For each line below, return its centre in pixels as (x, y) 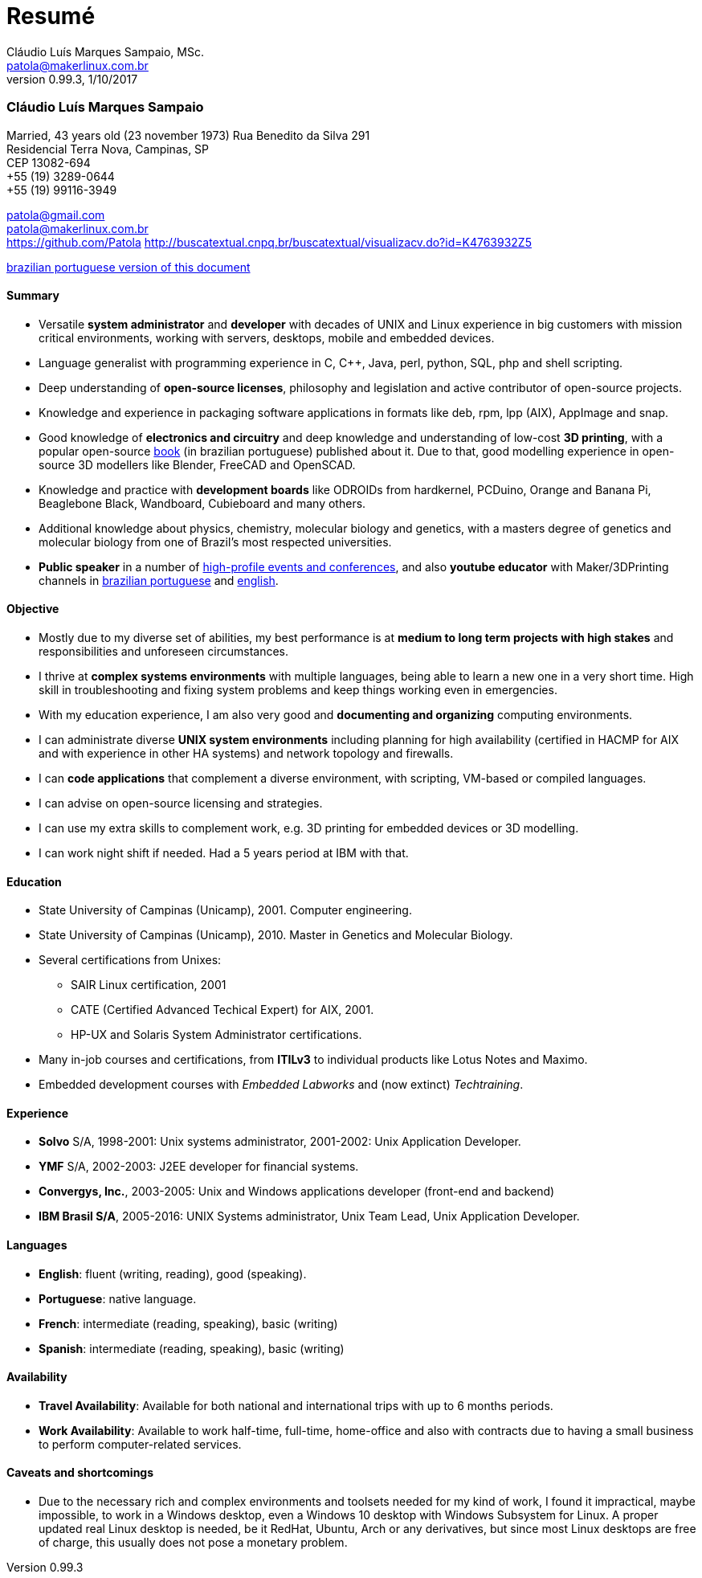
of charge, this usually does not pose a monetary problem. (193, 1543)
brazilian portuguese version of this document (129, 267)
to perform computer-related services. (140, 1444)
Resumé (51, 16)
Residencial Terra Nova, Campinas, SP (108, 149)
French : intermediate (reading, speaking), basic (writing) (188, 1323)
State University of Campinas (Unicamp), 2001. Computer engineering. (225, 910)
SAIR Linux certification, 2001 (149, 985)
